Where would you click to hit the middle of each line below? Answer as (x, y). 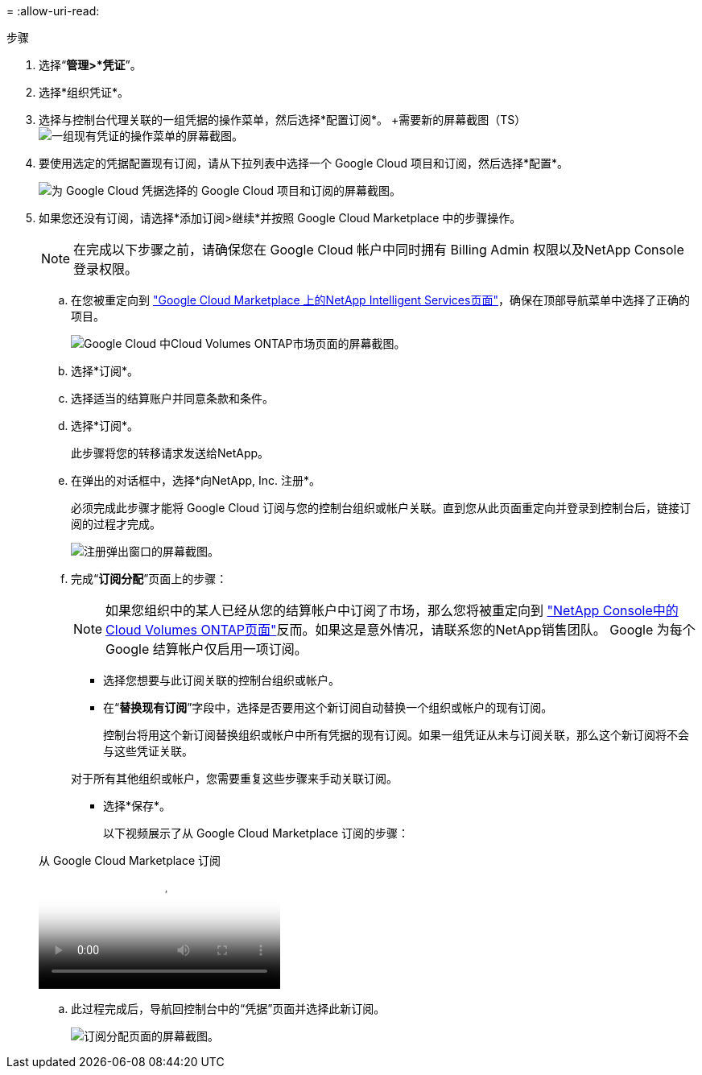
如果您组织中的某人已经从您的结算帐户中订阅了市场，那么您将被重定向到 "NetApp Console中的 (392, 610)
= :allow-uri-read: (53, 11)
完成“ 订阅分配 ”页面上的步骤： (149, 579)
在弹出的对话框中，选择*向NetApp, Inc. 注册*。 (196, 480)
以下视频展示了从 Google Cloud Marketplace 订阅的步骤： (256, 833)
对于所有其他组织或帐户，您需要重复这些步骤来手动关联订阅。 (234, 778)
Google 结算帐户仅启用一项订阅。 (206, 649)
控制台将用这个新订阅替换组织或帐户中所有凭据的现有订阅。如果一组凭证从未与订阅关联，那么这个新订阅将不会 (396, 735)
